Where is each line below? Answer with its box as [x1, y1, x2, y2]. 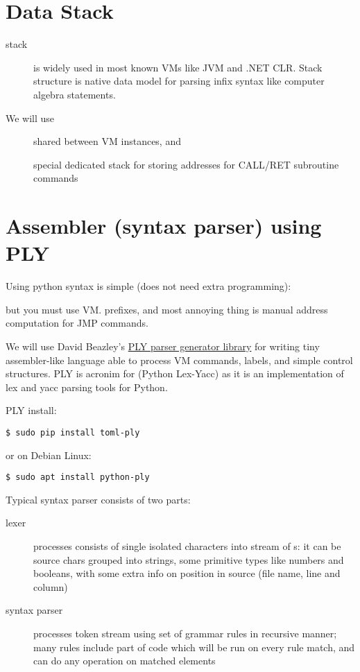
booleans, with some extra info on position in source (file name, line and [33, 566, 341, 580]
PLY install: [6, 403, 57, 417]
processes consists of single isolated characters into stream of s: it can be [33, 539, 341, 553]
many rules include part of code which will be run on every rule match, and [33, 639, 355, 654]
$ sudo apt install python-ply [6, 472, 150, 483]
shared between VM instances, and [33, 134, 181, 148]
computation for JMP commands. [6, 316, 148, 330]
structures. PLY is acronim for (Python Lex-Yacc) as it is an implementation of [6, 366, 344, 381]
